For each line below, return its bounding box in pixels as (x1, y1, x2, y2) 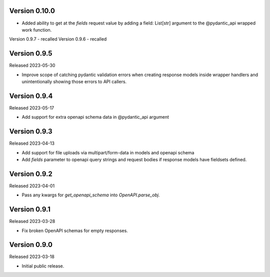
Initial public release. (21, 263, 64, 269)
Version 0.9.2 (9, 169, 52, 178)
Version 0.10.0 (9, 7, 55, 15)
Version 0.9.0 (9, 240, 52, 249)
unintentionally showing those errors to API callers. (21, 78, 127, 85)
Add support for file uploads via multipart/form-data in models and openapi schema (21, 149, 194, 155)
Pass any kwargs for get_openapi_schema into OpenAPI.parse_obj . (21, 192, 160, 198)
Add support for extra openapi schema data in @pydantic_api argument (21, 114, 169, 120)
